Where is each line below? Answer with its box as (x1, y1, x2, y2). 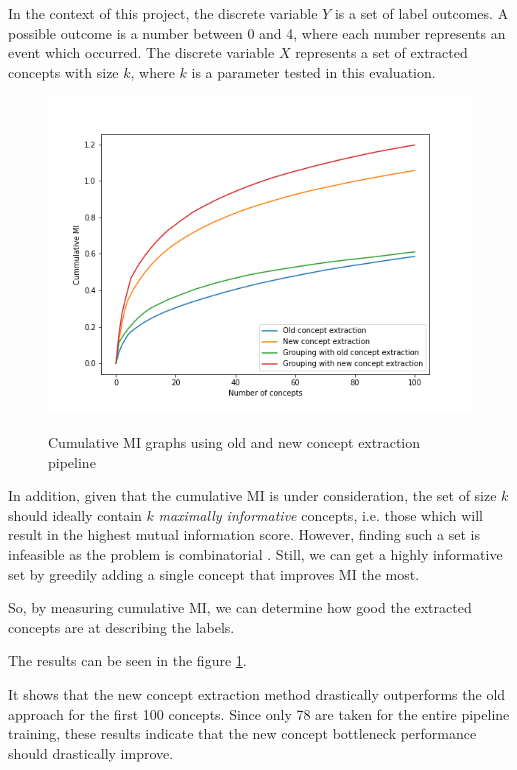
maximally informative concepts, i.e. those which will (158, 504, 483, 525)
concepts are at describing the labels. (8, 616, 235, 637)
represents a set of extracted (295, 42, 468, 63)
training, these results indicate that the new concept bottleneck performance (8, 723, 477, 744)
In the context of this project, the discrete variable (8, 3, 318, 23)
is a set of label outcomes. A (334, 3, 509, 23)
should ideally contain (8, 504, 142, 525)
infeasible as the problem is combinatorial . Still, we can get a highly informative (8, 543, 503, 564)
